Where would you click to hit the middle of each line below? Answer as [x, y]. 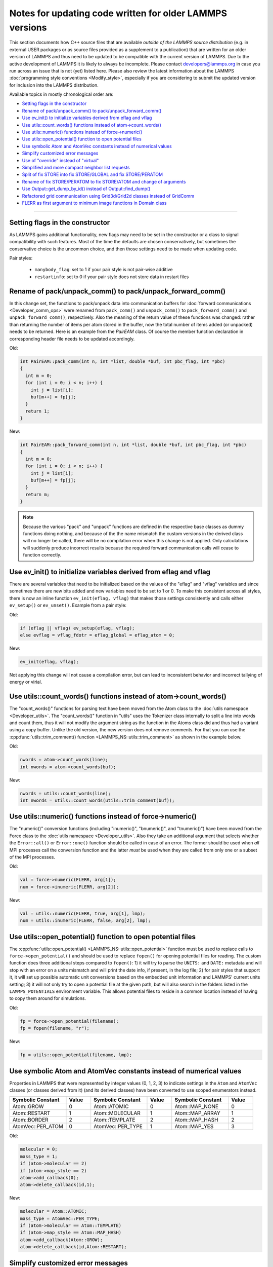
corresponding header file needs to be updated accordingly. [72, 339]
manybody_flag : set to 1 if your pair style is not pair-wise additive [104, 270]
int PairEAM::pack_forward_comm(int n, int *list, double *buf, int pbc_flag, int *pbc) [133, 445]
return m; [38, 494]
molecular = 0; [39, 1149]
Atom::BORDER [30, 1120]
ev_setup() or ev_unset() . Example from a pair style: [68, 605]
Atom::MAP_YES [194, 1127]
